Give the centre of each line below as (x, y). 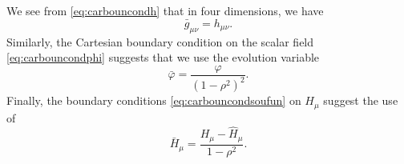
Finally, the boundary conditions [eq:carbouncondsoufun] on (154, 100)
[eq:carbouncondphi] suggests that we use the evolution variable (163, 57)
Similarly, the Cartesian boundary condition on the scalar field (160, 41)
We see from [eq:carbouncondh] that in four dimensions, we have (165, 10)
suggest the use (361, 100)
